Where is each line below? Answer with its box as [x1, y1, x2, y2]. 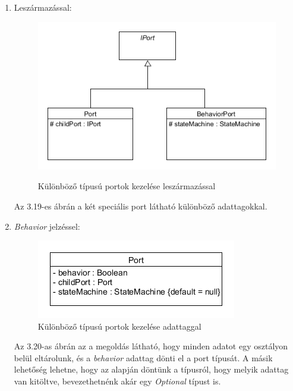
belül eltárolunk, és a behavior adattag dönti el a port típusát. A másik [14, 351, 273, 364]
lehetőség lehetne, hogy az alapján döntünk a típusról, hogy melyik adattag [14, 363, 289, 376]
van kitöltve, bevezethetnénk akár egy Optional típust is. [14, 375, 221, 387]
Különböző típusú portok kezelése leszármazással [37, 180, 216, 192]
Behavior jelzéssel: [14, 220, 80, 232]
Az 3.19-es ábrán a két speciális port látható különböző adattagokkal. [14, 199, 267, 212]
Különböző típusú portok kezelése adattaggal [37, 320, 201, 332]
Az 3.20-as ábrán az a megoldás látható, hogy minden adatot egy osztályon [14, 340, 288, 352]
